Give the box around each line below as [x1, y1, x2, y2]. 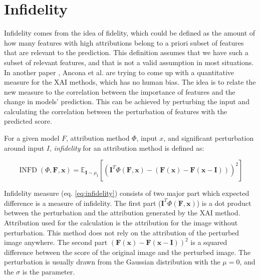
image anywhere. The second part [4, 237, 108, 247]
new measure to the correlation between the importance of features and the [4, 86, 235, 97]
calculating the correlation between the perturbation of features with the [4, 106, 227, 116]
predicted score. [4, 116, 52, 126]
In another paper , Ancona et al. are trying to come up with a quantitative [4, 67, 234, 77]
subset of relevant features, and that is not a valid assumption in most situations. [4, 57, 254, 67]
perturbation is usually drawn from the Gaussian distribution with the [4, 256, 220, 267]
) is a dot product [196, 197, 251, 208]
